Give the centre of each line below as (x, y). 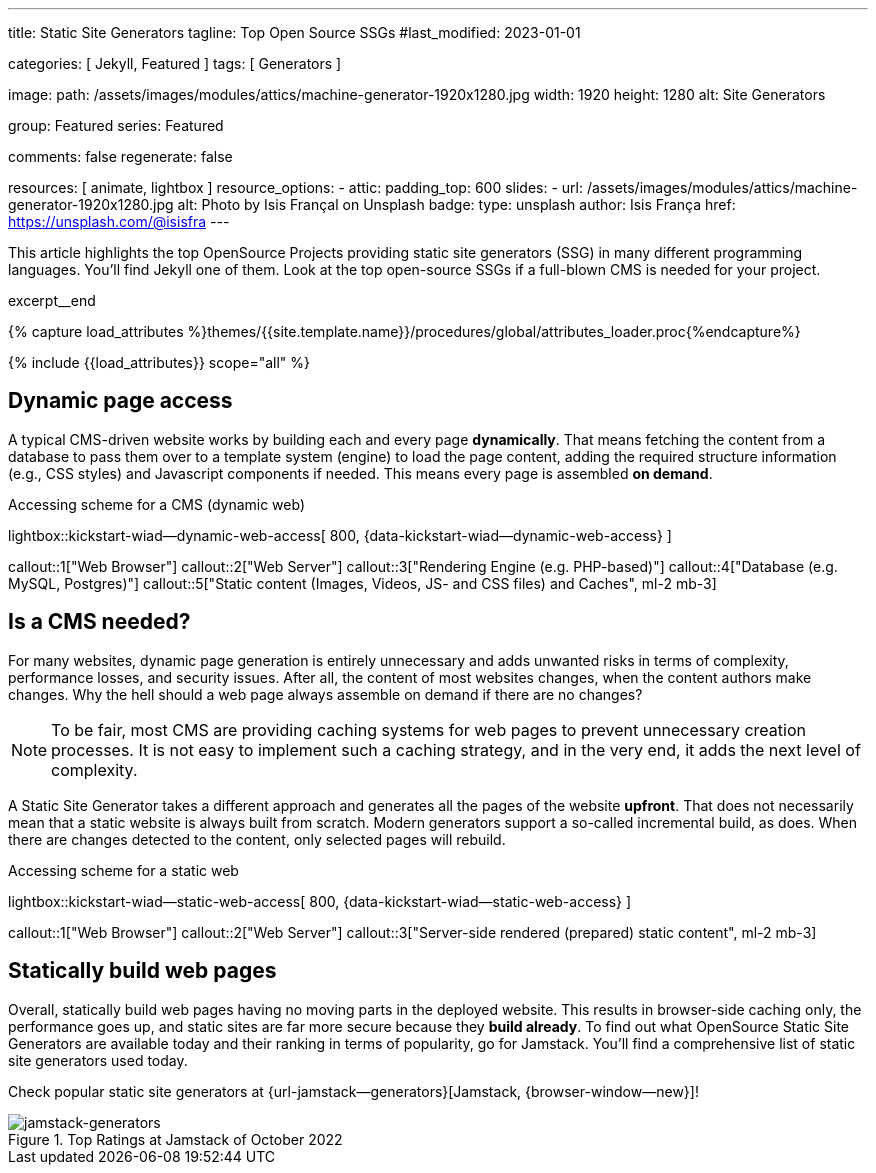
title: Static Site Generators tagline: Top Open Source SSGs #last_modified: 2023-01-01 (294, 32)
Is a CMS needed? (99, 622)
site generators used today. (98, 1060)
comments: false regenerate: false (120, 156)
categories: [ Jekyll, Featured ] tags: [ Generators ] (175, 63)
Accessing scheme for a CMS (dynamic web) (157, 504)
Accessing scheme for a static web (123, 870)
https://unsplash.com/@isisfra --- (119, 221)
